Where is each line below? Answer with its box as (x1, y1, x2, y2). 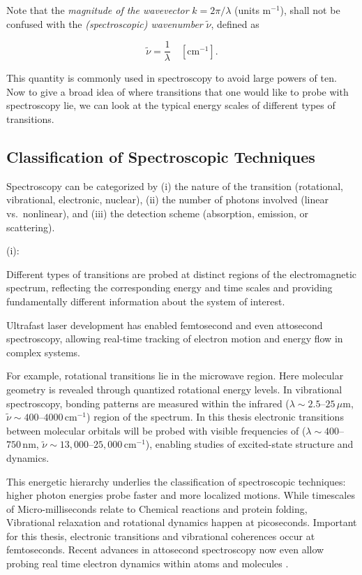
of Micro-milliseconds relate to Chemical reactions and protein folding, (6, 501, 308, 516)
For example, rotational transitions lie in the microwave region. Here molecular (6, 368, 344, 383)
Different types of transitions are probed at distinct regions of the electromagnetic (6, 266, 357, 281)
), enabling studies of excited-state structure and (145, 437, 354, 451)
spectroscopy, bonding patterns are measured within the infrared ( (6, 395, 289, 410)
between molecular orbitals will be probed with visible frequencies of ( (6, 423, 306, 437)
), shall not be (280, 3, 340, 17)
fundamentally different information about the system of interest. (6, 293, 285, 308)
